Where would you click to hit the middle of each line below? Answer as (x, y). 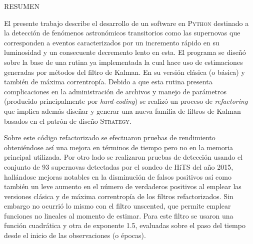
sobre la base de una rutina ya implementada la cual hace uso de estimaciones (123, 62)
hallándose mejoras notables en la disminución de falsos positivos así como (118, 176)
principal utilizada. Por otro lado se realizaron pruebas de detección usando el (123, 157)
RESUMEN (22, 6)
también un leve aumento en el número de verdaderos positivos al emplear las (123, 186)
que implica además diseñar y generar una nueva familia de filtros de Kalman (122, 111)
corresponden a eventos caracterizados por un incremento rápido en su (112, 42)
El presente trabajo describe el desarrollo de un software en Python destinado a (126, 23)
